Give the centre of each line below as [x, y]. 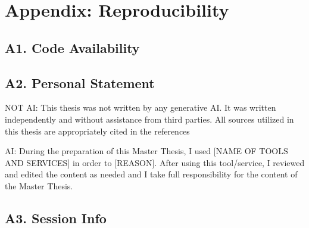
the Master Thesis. [39, 185]
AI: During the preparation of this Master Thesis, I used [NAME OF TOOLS [146, 151]
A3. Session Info [56, 218]
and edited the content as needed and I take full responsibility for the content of [151, 174]
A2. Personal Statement [80, 82]
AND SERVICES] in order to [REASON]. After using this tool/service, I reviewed [155, 162]
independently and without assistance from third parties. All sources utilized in [149, 119]
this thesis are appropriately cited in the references [97, 131]
